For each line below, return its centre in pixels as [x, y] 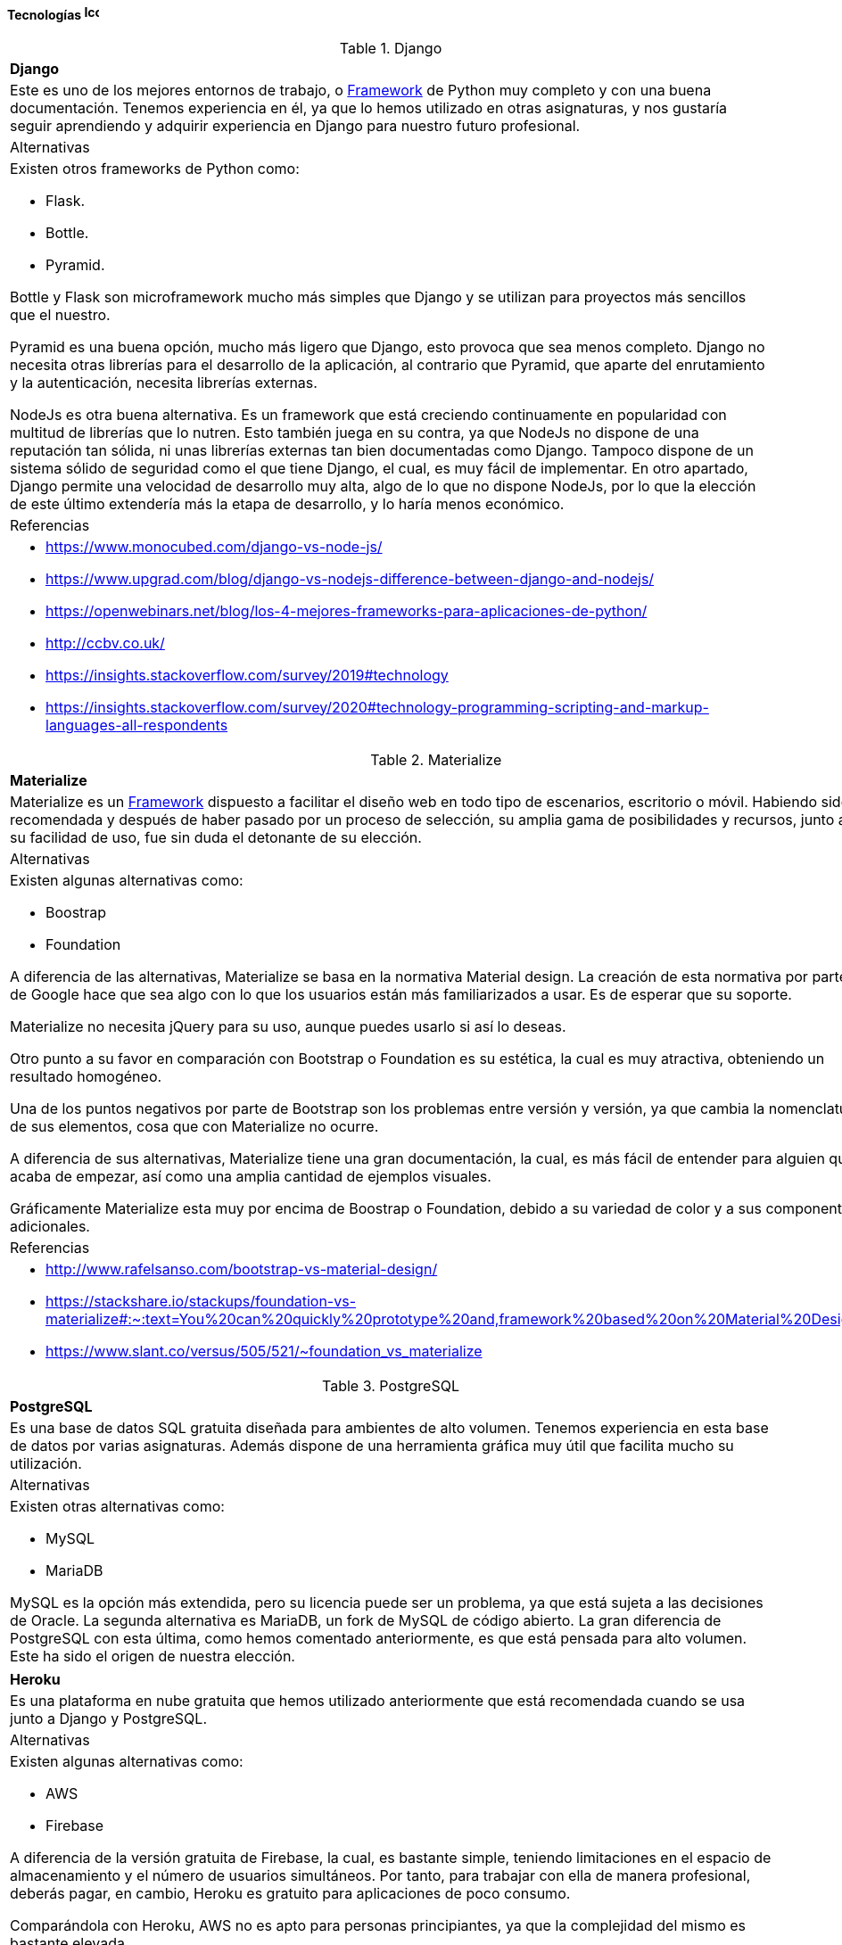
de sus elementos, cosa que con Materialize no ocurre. [194, 1126]
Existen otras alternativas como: [117, 1506]
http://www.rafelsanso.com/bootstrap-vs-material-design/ [242, 1269]
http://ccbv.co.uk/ [105, 643]
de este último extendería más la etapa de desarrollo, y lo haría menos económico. [287, 503]
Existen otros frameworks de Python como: [155, 168]
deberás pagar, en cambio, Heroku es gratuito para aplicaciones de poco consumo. [290, 1893]
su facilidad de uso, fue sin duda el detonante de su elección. [216, 837]
